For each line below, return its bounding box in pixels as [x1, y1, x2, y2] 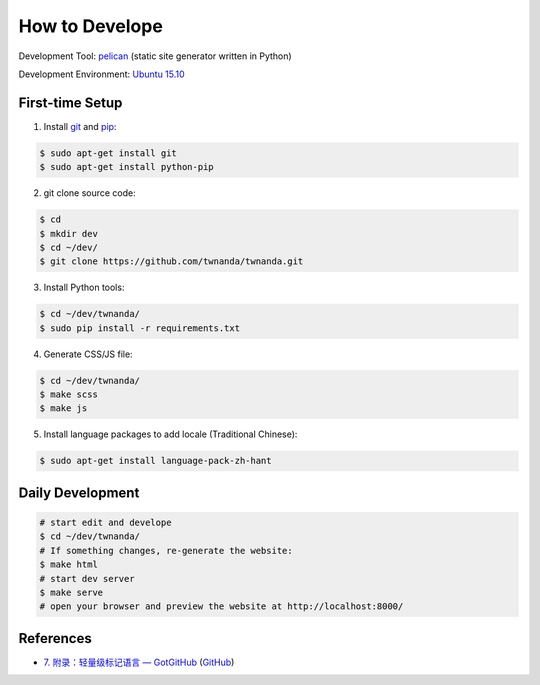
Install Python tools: [43, 281, 125, 294]
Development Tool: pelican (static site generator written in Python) [18, 50, 292, 62]
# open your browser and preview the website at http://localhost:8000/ [39, 601, 404, 612]
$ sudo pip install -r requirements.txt [39, 322, 240, 334]
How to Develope [18, 15, 164, 37]
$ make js [39, 403, 88, 414]
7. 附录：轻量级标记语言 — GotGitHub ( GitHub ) [43, 656, 235, 668]
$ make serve [39, 586, 104, 598]
